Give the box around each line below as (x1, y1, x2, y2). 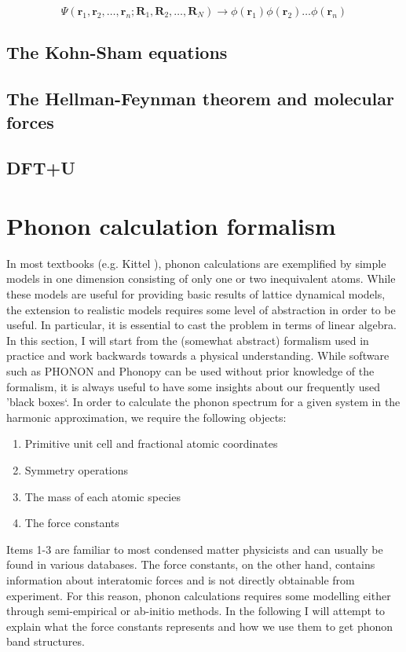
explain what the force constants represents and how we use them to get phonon (6, 617, 393, 634)
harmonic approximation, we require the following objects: (6, 408, 287, 425)
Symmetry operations (24, 461, 129, 478)
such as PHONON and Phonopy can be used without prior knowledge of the (6, 363, 375, 379)
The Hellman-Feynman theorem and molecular (6, 86, 395, 111)
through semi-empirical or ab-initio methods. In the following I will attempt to (6, 603, 386, 619)
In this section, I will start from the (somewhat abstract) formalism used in (6, 331, 369, 348)
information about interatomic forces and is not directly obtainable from (6, 571, 355, 588)
